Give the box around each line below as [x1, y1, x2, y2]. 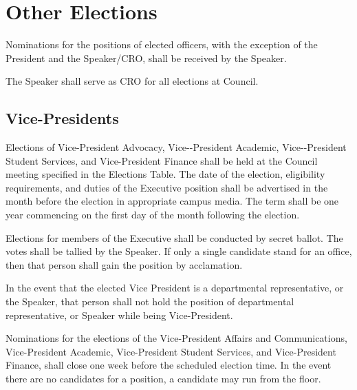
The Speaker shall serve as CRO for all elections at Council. [6, 74, 259, 88]
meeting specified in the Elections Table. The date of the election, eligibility [6, 167, 325, 181]
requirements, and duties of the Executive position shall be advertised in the [6, 180, 328, 194]
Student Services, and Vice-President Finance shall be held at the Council [6, 153, 318, 167]
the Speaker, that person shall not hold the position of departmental [6, 294, 294, 309]
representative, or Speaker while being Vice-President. [6, 307, 233, 322]
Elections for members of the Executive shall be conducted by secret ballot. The [6, 230, 343, 245]
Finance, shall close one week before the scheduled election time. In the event [6, 358, 332, 372]
